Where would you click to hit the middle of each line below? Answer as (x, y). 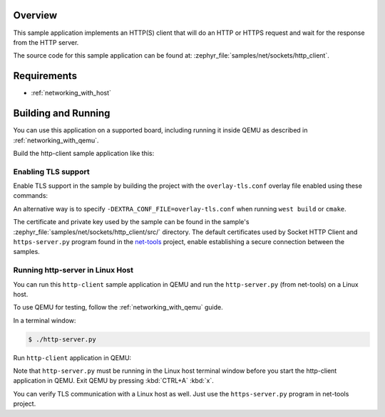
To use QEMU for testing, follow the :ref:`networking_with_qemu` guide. (118, 307)
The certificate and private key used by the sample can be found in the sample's (131, 222)
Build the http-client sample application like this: (84, 153)
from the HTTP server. (46, 42)
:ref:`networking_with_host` (71, 93)
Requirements (45, 76)
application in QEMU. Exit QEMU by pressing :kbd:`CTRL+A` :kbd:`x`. (113, 381)
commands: (31, 196)
